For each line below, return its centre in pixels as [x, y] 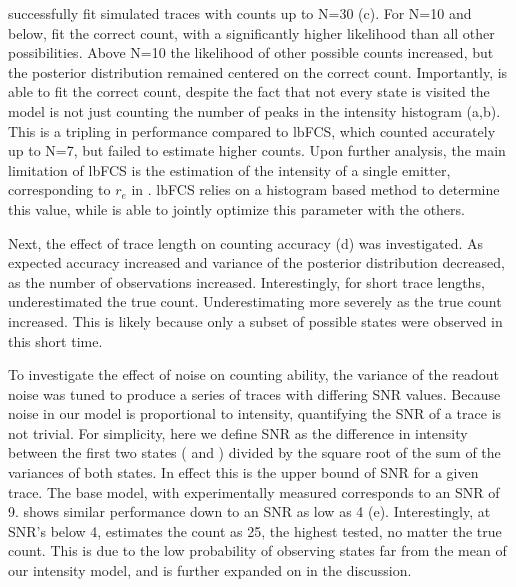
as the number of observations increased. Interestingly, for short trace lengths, [246, 281]
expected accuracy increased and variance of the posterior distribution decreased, [256, 262]
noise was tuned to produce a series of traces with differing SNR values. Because [254, 393]
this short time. [55, 340]
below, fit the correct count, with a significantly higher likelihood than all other [251, 32]
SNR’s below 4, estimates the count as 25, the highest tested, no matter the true [255, 530]
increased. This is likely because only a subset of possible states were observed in [255, 320]
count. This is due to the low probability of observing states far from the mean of [257, 550]
